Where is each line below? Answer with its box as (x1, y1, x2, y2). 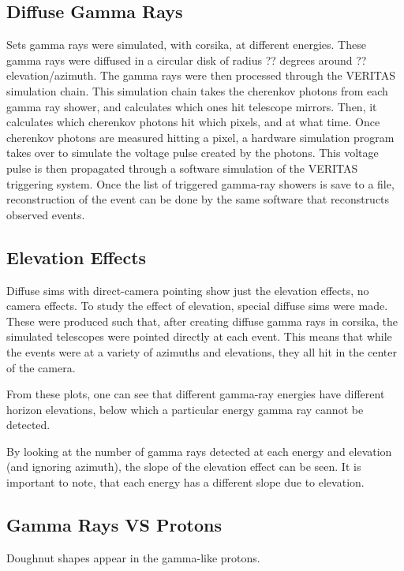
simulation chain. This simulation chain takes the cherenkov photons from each (6, 82, 388, 99)
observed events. (6, 206, 85, 222)
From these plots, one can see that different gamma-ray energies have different (6, 386, 385, 402)
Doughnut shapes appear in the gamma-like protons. (6, 549, 260, 565)
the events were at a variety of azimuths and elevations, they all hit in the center (6, 343, 397, 360)
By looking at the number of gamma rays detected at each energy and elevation (6, 442, 392, 459)
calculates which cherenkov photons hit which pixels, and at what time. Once (6, 114, 380, 130)
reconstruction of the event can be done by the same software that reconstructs (6, 191, 390, 207)
